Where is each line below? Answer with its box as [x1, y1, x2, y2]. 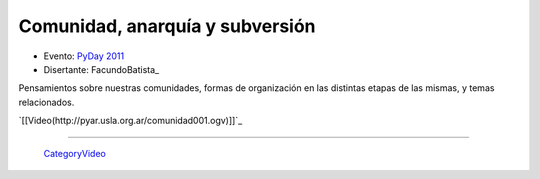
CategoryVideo [43, 147, 107, 159]
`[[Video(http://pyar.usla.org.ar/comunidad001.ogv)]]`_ [18, 115, 243, 127]
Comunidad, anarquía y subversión [18, 15, 316, 37]
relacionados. [18, 96, 75, 108]
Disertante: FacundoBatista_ [43, 63, 160, 75]
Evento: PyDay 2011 [43, 50, 125, 62]
